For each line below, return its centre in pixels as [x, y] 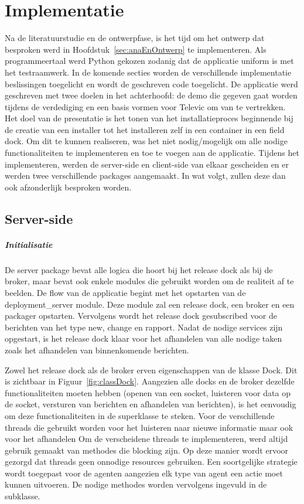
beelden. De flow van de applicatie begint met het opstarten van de [125, 292]
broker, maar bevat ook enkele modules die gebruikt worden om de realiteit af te [149, 281]
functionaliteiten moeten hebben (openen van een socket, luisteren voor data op [148, 392]
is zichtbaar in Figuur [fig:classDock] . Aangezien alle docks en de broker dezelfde [150, 381]
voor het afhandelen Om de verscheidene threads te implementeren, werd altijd [146, 439]
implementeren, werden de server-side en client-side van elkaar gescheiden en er [147, 164]
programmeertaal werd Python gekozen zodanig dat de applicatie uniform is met [149, 61]
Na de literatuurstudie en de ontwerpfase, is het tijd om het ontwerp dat [135, 38]
